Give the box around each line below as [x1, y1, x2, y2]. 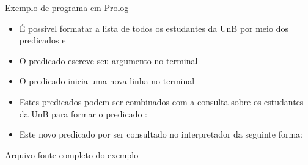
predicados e [19, 34, 66, 46]
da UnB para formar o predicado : [19, 107, 147, 120]
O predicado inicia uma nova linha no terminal [19, 75, 195, 87]
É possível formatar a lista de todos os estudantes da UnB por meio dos [19, 21, 288, 34]
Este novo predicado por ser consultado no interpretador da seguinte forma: [19, 128, 302, 141]
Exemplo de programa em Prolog [5, 1, 129, 13]
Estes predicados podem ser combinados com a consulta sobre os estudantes [19, 95, 304, 108]
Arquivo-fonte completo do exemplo [5, 148, 139, 161]
